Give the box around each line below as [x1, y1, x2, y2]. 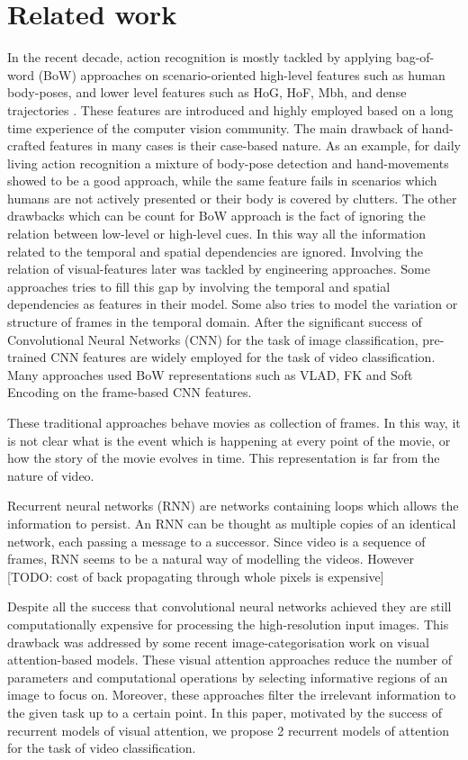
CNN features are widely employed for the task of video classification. [50, 348, 436, 366]
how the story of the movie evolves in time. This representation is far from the [7, 448, 440, 467]
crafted [7, 136, 46, 155]
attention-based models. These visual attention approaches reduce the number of [7, 650, 452, 669]
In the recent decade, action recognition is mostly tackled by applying [7, 48, 392, 67]
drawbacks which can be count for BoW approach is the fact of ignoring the [7, 206, 426, 225]
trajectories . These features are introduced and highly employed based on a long [7, 100, 454, 119]
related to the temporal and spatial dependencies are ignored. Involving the [7, 241, 423, 260]
